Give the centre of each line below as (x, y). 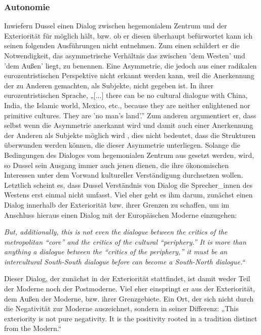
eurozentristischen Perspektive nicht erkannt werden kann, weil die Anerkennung (129, 75)
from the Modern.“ (33, 328)
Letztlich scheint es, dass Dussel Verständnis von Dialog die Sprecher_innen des (128, 185)
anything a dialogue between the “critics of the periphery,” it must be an (116, 252)
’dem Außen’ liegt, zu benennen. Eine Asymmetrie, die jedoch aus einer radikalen (130, 65)
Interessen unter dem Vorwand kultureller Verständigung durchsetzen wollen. (124, 175)
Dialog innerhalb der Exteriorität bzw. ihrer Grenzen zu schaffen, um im (117, 204)
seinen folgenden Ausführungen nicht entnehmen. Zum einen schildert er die (122, 45)
